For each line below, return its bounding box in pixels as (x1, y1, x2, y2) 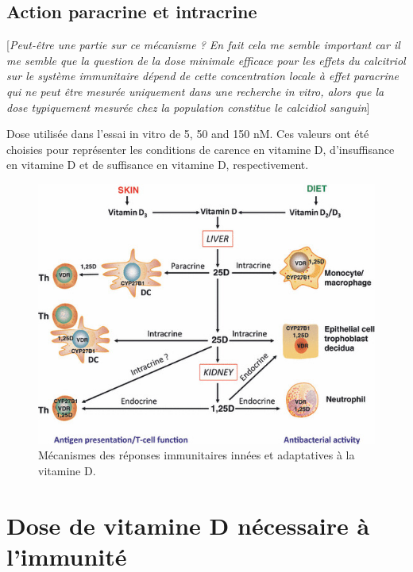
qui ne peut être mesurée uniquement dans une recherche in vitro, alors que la (6, 83, 384, 99)
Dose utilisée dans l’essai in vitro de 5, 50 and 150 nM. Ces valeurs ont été (6, 125, 369, 142)
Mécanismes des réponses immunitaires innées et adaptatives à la (38, 447, 355, 463)
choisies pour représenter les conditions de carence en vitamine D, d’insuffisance (6, 140, 395, 157)
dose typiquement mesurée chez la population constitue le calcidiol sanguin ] (6, 98, 370, 115)
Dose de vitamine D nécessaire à (6, 509, 370, 541)
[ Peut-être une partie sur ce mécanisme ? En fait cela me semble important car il (6, 36, 400, 53)
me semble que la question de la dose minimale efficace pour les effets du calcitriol (6, 52, 406, 68)
